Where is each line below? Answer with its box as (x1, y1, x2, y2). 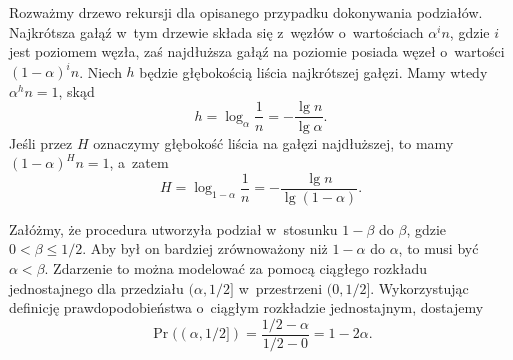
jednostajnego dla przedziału (9, 277, 184, 298)
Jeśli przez (9, 132, 73, 153)
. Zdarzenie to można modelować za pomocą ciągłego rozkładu (44, 257, 427, 278)
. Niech (79, 61, 122, 82)
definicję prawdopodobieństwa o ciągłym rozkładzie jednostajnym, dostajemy (9, 297, 484, 318)
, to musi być (398, 238, 479, 259)
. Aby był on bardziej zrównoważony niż (82, 238, 328, 259)
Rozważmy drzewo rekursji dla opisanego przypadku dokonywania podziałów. (9, 2, 483, 22)
